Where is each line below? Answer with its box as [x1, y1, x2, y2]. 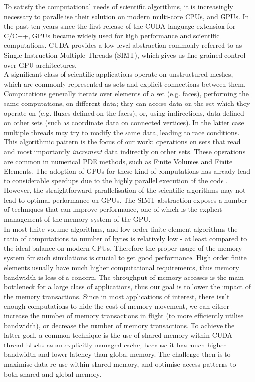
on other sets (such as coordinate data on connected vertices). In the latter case [4, 117, 244, 128]
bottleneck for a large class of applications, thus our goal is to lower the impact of [4, 281, 251, 292]
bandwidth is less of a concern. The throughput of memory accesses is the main [4, 272, 244, 282]
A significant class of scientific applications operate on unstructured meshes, [4, 69, 233, 79]
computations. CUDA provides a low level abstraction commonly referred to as [4, 40, 242, 50]
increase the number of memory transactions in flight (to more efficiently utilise [4, 311, 244, 320]
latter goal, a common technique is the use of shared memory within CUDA [4, 330, 233, 340]
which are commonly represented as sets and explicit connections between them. [4, 78, 246, 89]
